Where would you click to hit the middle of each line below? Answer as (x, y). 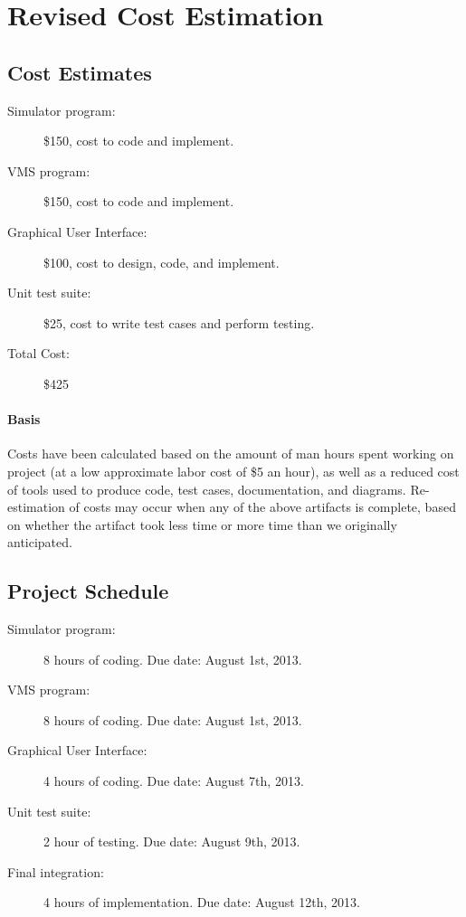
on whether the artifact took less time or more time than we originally (202, 524)
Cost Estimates (80, 72)
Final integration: (56, 871)
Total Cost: (38, 353)
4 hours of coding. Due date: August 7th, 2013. (174, 781)
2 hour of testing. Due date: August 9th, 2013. (172, 841)
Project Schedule (88, 591)
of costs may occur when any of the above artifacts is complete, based (262, 507)
